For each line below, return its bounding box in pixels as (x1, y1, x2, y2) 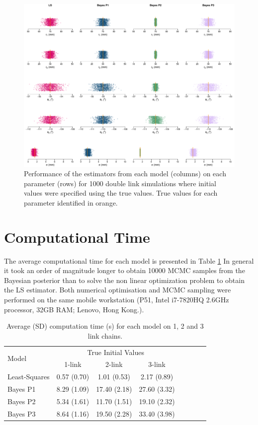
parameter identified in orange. (24, 197, 118, 208)
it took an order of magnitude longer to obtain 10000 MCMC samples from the (4, 265, 245, 276)
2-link (105, 359, 123, 369)
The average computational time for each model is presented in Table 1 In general (4, 255, 254, 266)
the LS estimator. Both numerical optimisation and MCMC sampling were (4, 284, 231, 295)
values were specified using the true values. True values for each (24, 188, 218, 198)
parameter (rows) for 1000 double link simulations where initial (24, 178, 217, 188)
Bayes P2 (7, 396, 36, 406)
